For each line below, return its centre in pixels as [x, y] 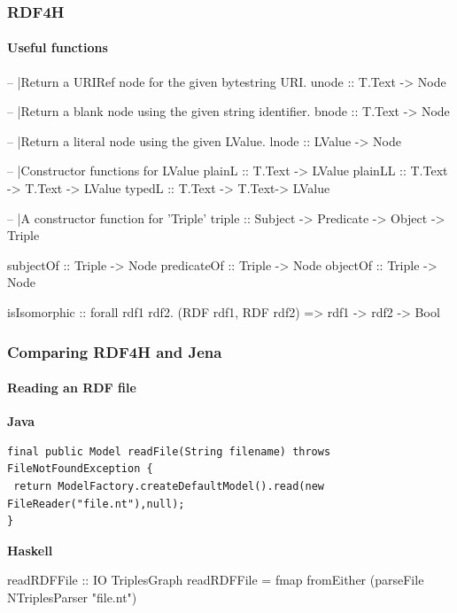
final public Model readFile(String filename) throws [169, 451]
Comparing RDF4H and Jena [115, 351]
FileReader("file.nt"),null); [96, 504]
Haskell [30, 550]
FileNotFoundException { [80, 469]
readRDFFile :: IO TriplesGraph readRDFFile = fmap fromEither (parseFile [216, 580]
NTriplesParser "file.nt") [72, 597]
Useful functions [58, 47]
